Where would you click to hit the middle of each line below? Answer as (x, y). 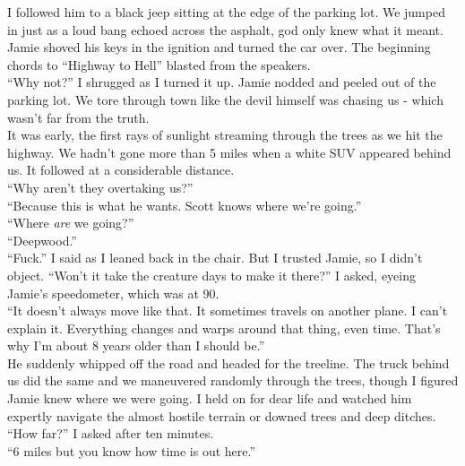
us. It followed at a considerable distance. (121, 170)
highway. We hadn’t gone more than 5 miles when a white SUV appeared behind (229, 152)
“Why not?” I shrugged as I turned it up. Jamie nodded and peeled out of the (222, 82)
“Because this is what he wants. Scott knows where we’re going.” (185, 205)
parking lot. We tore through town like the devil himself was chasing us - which (225, 99)
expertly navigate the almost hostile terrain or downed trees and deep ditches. (222, 415)
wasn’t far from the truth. (78, 117)
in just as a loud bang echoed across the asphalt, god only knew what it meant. (225, 29)
